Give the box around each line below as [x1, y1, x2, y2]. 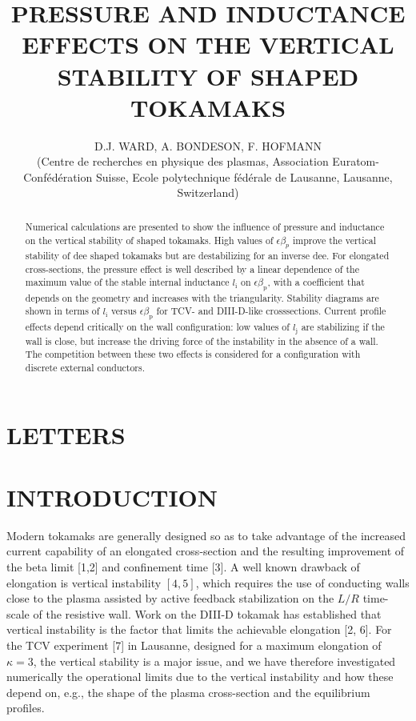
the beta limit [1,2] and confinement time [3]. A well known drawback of [6, 559, 360, 575]
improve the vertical [292, 233, 377, 246]
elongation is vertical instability [6, 574, 162, 591]
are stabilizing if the [301, 319, 385, 333]
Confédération [23, 168, 93, 185]
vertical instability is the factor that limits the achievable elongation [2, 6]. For [6, 621, 392, 638]
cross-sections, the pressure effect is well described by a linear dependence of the [25, 262, 359, 275]
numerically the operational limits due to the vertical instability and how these [6, 668, 394, 685]
